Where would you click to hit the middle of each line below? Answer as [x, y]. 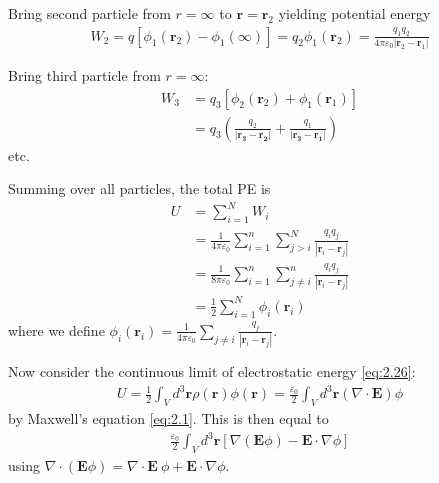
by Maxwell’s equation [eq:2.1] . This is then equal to [168, 418]
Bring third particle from [84, 74]
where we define [56, 329]
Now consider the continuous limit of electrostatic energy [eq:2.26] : [212, 371]
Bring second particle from [89, 13]
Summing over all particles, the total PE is [139, 188]
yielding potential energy [354, 13]
